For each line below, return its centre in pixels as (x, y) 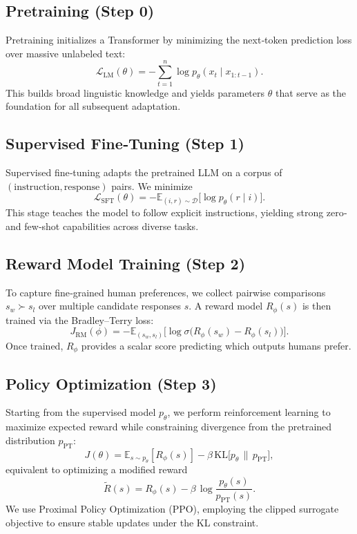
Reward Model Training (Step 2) (126, 263)
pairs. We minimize (152, 185)
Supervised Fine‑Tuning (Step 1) (125, 143)
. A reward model (226, 306)
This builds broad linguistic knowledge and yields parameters (135, 92)
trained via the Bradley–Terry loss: (80, 320)
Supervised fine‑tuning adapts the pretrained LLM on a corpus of (144, 172)
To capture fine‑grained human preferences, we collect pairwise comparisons (166, 292)
